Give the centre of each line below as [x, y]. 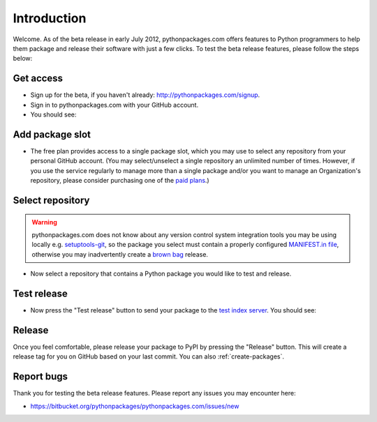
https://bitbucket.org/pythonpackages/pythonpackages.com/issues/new [135, 406]
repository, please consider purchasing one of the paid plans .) [120, 181]
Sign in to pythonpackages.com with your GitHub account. [114, 105]
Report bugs [40, 377]
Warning [44, 222]
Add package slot [52, 134]
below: [23, 59]
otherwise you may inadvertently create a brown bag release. [120, 254]
